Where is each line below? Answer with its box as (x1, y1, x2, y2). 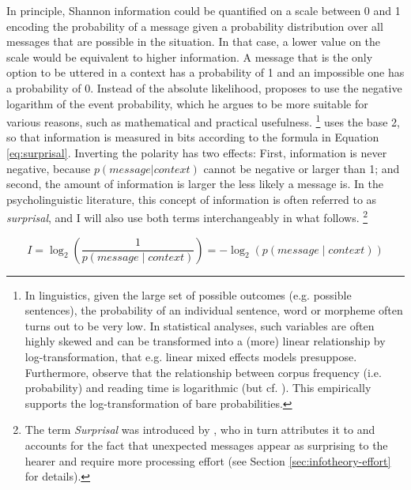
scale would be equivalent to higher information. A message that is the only (6, 48, 373, 65)
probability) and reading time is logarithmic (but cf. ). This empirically (25, 379, 371, 396)
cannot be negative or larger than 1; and (203, 160, 400, 176)
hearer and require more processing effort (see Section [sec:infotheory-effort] (25, 452, 391, 469)
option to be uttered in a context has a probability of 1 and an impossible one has (6, 64, 405, 81)
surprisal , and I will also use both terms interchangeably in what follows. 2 (6, 207, 368, 226)
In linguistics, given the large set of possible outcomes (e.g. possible (25, 286, 352, 303)
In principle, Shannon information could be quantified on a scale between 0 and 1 (6, 2, 401, 18)
